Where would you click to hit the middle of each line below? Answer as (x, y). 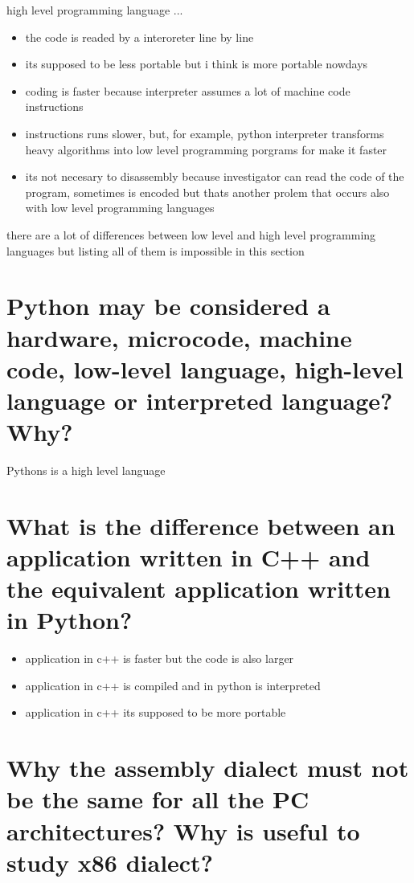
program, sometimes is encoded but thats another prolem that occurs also (207, 192)
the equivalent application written (199, 589)
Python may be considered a (168, 306)
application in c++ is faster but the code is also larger (160, 658)
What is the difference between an (201, 525)
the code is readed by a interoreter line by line (139, 37)
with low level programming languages (120, 208)
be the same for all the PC (158, 799)
